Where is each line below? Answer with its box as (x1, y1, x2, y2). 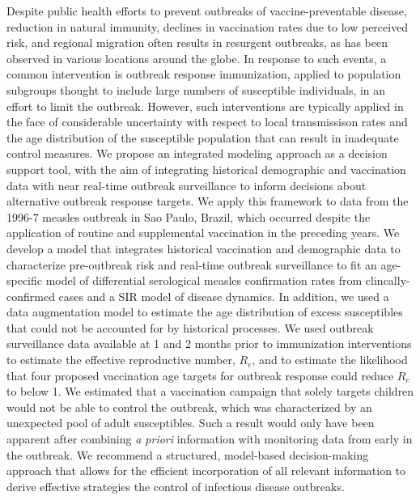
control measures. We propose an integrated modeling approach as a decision (6, 145, 388, 162)
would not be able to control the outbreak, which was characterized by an (6, 398, 372, 415)
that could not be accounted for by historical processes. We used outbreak (6, 319, 374, 336)
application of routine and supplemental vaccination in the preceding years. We (6, 224, 400, 241)
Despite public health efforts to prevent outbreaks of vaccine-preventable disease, (6, 2, 407, 19)
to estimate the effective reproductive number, (6, 351, 235, 368)
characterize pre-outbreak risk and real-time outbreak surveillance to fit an (6, 256, 377, 273)
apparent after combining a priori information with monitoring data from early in (6, 430, 413, 447)
